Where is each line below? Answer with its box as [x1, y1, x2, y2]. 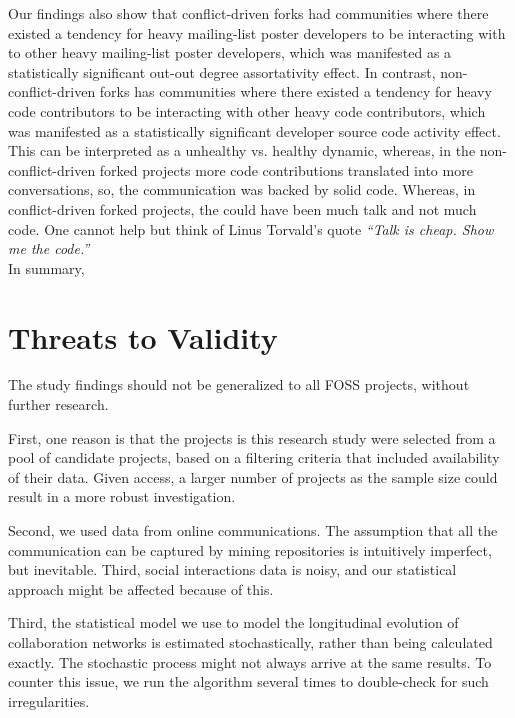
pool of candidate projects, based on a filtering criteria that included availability [8, 447, 500, 468]
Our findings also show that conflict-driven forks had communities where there [8, 3, 489, 23]
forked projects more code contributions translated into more [99, 159, 473, 180]
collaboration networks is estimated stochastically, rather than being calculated [8, 631, 493, 652]
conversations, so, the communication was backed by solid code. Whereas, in [8, 179, 476, 200]
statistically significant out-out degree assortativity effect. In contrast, [8, 61, 436, 82]
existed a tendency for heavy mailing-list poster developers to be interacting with [8, 22, 506, 43]
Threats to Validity [8, 316, 278, 357]
